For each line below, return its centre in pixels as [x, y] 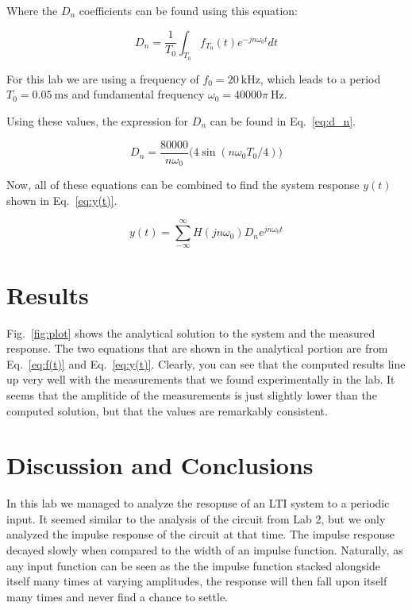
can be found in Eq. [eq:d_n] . [283, 120]
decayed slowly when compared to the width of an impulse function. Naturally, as [205, 550]
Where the [32, 10]
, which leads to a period [320, 78]
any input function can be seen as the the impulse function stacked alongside [193, 565]
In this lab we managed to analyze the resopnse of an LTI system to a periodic [198, 503]
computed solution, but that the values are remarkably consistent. [167, 410]
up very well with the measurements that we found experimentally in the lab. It [201, 379]
